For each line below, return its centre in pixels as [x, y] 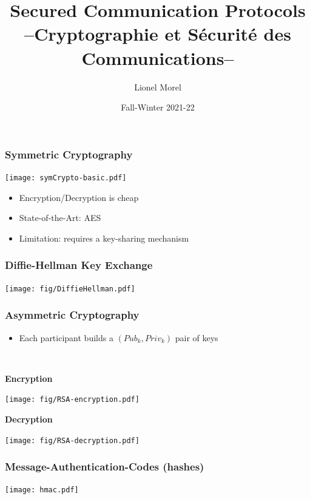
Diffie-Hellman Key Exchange [79, 265]
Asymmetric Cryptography [72, 315]
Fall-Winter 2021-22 [158, 107]
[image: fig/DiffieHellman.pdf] [70, 289]
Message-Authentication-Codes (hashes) [105, 467]
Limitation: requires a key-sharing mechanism [104, 238]
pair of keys [197, 337]
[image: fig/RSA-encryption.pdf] [72, 400]
